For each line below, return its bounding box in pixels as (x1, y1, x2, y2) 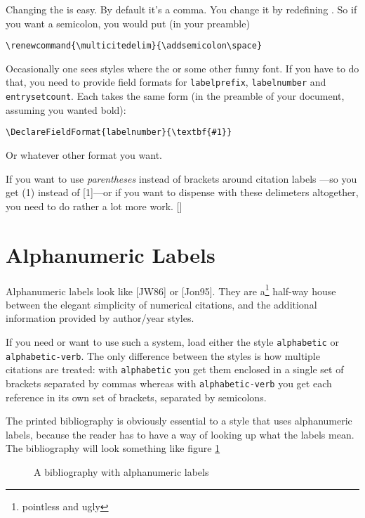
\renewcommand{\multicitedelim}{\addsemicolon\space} (6, 41, 263, 51)
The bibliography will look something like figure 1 (6, 441, 220, 455)
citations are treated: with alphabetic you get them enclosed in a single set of (6, 362, 344, 377)
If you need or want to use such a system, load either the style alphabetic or (6, 334, 339, 349)
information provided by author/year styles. (6, 311, 194, 325)
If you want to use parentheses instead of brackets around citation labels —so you (6, 171, 357, 186)
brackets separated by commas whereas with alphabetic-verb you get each (6, 375, 332, 390)
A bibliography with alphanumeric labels (34, 464, 209, 479)
